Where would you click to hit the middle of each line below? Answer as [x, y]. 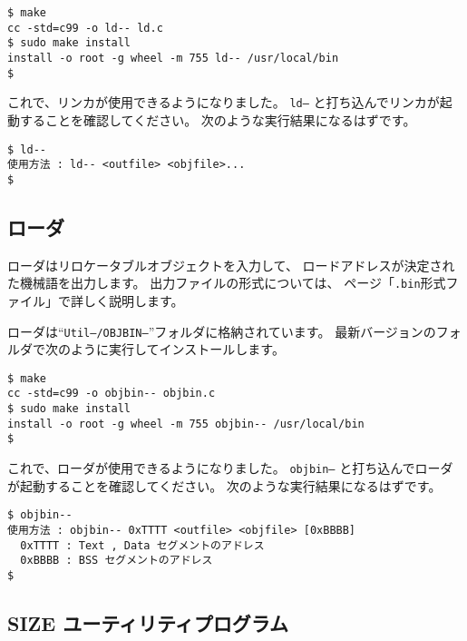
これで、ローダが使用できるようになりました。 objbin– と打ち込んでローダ [230, 468]
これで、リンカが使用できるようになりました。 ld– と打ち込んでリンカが [224, 102]
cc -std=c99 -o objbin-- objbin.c [112, 394]
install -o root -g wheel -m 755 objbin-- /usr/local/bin [186, 424]
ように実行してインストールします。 [177, 349]
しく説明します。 [133, 300]
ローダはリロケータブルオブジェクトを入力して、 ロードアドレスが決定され [231, 265]
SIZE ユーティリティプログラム [148, 623]
